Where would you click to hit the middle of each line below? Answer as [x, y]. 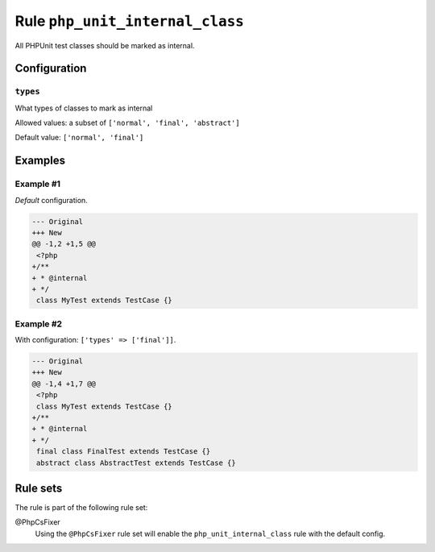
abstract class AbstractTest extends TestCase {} [137, 463]
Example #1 [37, 184]
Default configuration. [51, 200]
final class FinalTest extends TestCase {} [124, 452]
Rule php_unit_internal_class [130, 21]
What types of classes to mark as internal [84, 108]
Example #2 [39, 324]
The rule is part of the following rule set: [81, 508]
